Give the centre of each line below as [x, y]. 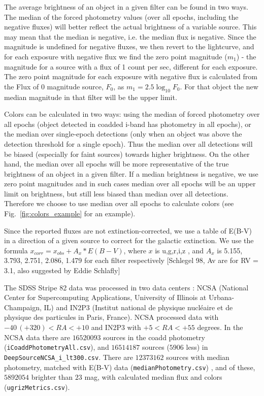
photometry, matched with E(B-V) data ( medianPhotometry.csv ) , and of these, [130, 367]
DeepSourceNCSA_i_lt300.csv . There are [69, 357]
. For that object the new [219, 86]
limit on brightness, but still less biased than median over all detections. [116, 193]
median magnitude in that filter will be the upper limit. [91, 97]
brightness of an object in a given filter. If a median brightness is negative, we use [131, 173]
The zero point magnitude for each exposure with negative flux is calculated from [131, 76]
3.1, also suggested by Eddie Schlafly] [62, 270]
